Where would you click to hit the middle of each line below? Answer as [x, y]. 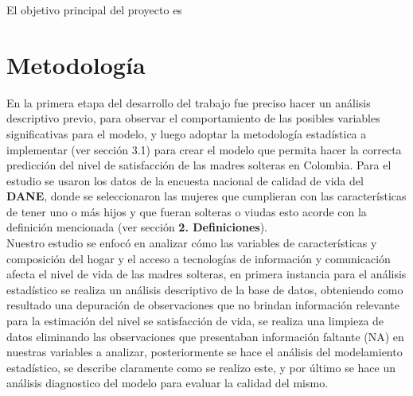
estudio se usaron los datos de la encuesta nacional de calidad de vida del [185, 180]
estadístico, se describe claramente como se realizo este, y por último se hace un [201, 367]
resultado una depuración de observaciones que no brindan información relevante [203, 305]
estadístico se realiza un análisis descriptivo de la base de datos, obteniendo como [205, 289]
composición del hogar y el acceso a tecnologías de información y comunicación [199, 258]
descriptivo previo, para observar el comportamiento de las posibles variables [193, 118]
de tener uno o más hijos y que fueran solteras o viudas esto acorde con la [187, 211]
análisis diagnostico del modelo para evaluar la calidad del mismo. [168, 383]
